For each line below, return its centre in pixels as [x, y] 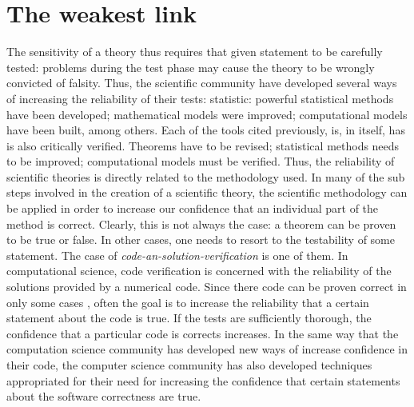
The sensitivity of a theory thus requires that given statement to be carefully [195, 52]
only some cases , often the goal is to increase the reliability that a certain [188, 302]
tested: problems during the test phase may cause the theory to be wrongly [191, 67]
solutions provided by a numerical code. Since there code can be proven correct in [207, 287]
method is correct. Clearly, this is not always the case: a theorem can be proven [201, 223]
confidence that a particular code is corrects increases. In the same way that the [203, 333]
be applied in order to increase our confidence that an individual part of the [193, 208]
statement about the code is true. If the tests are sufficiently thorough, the [189, 318]
